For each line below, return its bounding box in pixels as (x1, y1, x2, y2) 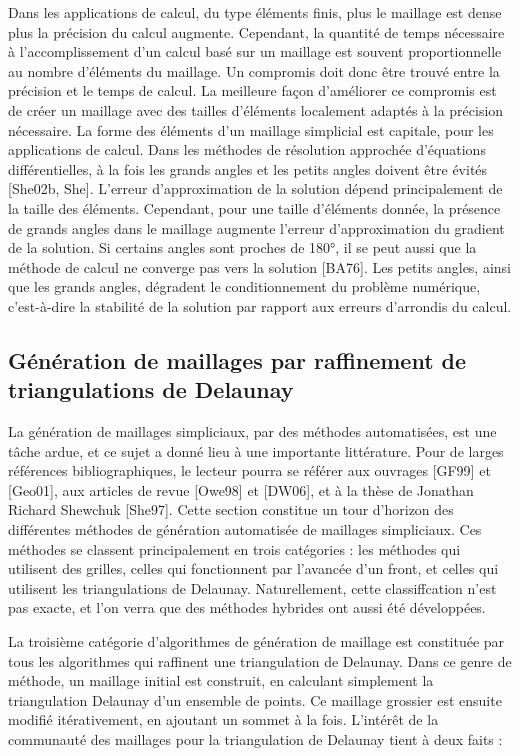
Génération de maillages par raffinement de (8, 344, 467, 375)
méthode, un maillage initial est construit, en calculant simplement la (8, 670, 434, 691)
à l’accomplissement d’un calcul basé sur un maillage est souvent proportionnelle (8, 41, 502, 62)
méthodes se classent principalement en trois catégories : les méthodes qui (8, 538, 461, 559)
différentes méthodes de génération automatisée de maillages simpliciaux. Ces (8, 519, 482, 540)
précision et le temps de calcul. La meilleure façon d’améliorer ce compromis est (8, 80, 497, 101)
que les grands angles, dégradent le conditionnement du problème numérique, (8, 276, 481, 297)
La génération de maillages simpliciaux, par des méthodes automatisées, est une (8, 421, 497, 442)
